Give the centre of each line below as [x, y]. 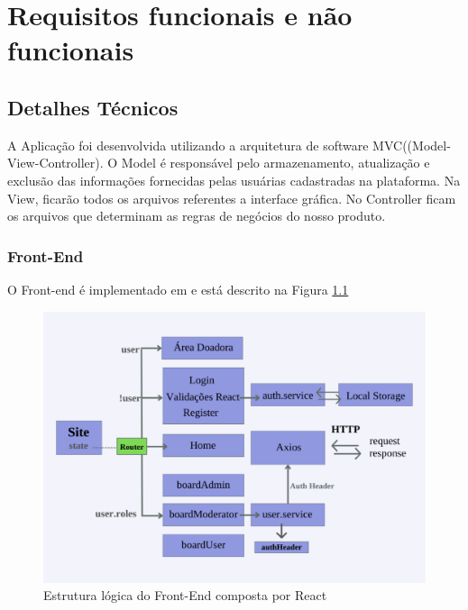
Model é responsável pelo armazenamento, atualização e [275, 163]
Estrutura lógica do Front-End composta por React [185, 595]
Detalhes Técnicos [93, 107]
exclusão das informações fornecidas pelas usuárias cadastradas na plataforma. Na [234, 180]
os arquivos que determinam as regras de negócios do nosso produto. [197, 216]
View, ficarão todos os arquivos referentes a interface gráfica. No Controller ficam [232, 198]
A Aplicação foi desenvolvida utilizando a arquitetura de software [188, 145]
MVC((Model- [412, 145]
